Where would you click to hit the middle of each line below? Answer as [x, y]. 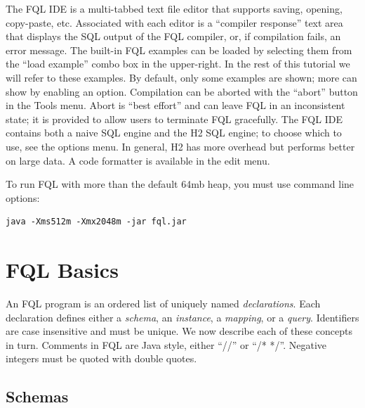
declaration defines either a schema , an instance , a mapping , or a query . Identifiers [182, 317]
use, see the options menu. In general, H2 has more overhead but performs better [180, 146]
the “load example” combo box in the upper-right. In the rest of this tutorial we [178, 64]
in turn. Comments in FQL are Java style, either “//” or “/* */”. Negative [166, 344]
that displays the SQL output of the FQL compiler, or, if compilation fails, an [173, 36]
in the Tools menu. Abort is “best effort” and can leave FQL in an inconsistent [175, 105]
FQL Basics [62, 270]
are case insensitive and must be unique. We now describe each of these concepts [179, 331]
